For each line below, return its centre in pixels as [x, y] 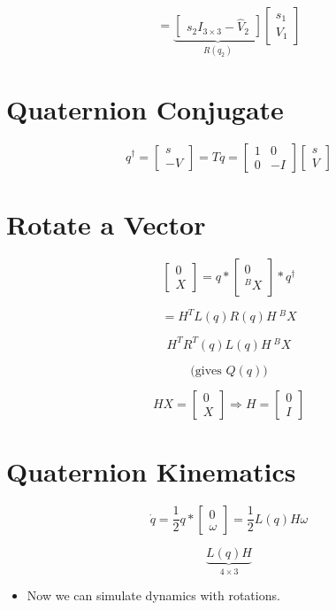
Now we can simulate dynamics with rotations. [153, 595]
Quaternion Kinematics [151, 471]
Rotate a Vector [106, 224]
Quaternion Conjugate [145, 108]
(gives [206, 371]
